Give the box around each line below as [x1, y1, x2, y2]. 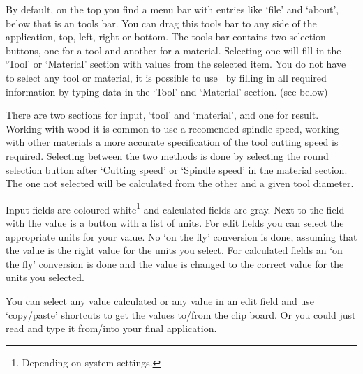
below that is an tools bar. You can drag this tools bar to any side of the [6, 15, 317, 30]
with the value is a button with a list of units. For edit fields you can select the [6, 215, 344, 230]
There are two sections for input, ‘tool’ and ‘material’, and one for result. [6, 107, 319, 122]
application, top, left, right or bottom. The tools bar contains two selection [6, 29, 326, 44]
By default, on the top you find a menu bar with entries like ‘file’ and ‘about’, [6, 2, 339, 16]
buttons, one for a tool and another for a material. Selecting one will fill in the [6, 43, 341, 57]
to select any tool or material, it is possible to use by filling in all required [6, 70, 327, 84]
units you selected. [6, 270, 84, 285]
